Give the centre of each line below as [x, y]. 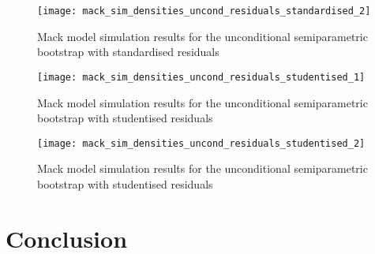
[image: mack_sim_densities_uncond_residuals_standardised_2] [204, 11]
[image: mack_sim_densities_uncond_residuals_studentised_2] [201, 143]
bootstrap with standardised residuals [128, 52]
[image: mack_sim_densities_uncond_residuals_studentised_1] [201, 77]
